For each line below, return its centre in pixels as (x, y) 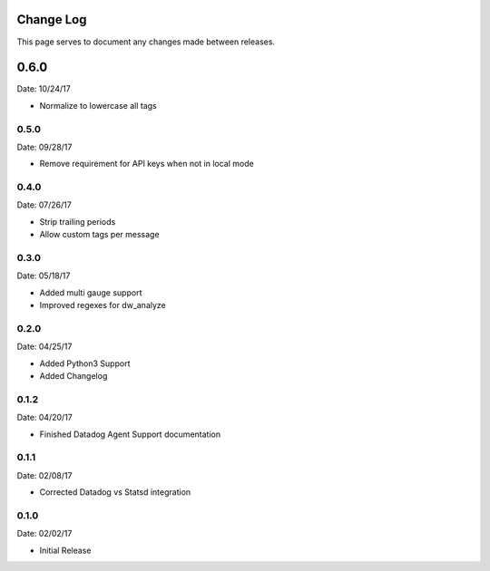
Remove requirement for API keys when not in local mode (147, 164)
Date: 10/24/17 (44, 89)
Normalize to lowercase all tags (98, 105)
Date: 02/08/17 (44, 475)
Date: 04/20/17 (44, 418)
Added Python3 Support (85, 363)
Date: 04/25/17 (44, 347)
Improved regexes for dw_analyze (103, 305)
